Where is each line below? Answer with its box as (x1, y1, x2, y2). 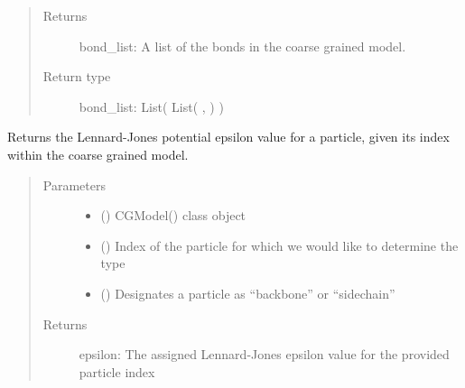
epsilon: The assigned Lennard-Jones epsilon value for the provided (79, 345, 450, 364)
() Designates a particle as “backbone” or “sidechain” (100, 283, 395, 302)
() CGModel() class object (100, 206, 246, 225)
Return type (42, 67, 111, 86)
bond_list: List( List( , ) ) (79, 97, 224, 115)
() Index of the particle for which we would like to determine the (100, 236, 459, 254)
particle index (79, 362, 155, 381)
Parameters (42, 175, 106, 194)
